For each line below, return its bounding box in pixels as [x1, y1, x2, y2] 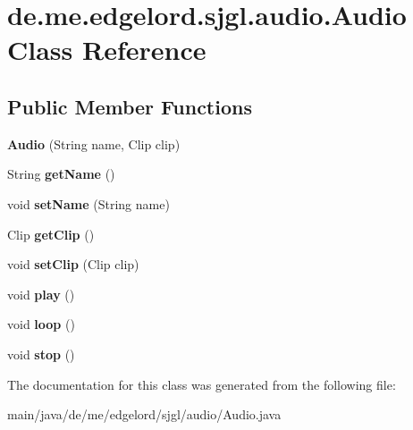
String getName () [7, 164, 115, 183]
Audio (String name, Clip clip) [7, 134, 181, 153]
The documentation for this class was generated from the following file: [7, 375, 396, 393]
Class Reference [7, 31, 206, 68]
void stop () [7, 344, 75, 363]
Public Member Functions [7, 92, 252, 120]
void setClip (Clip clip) [7, 255, 139, 274]
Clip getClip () [7, 224, 95, 243]
